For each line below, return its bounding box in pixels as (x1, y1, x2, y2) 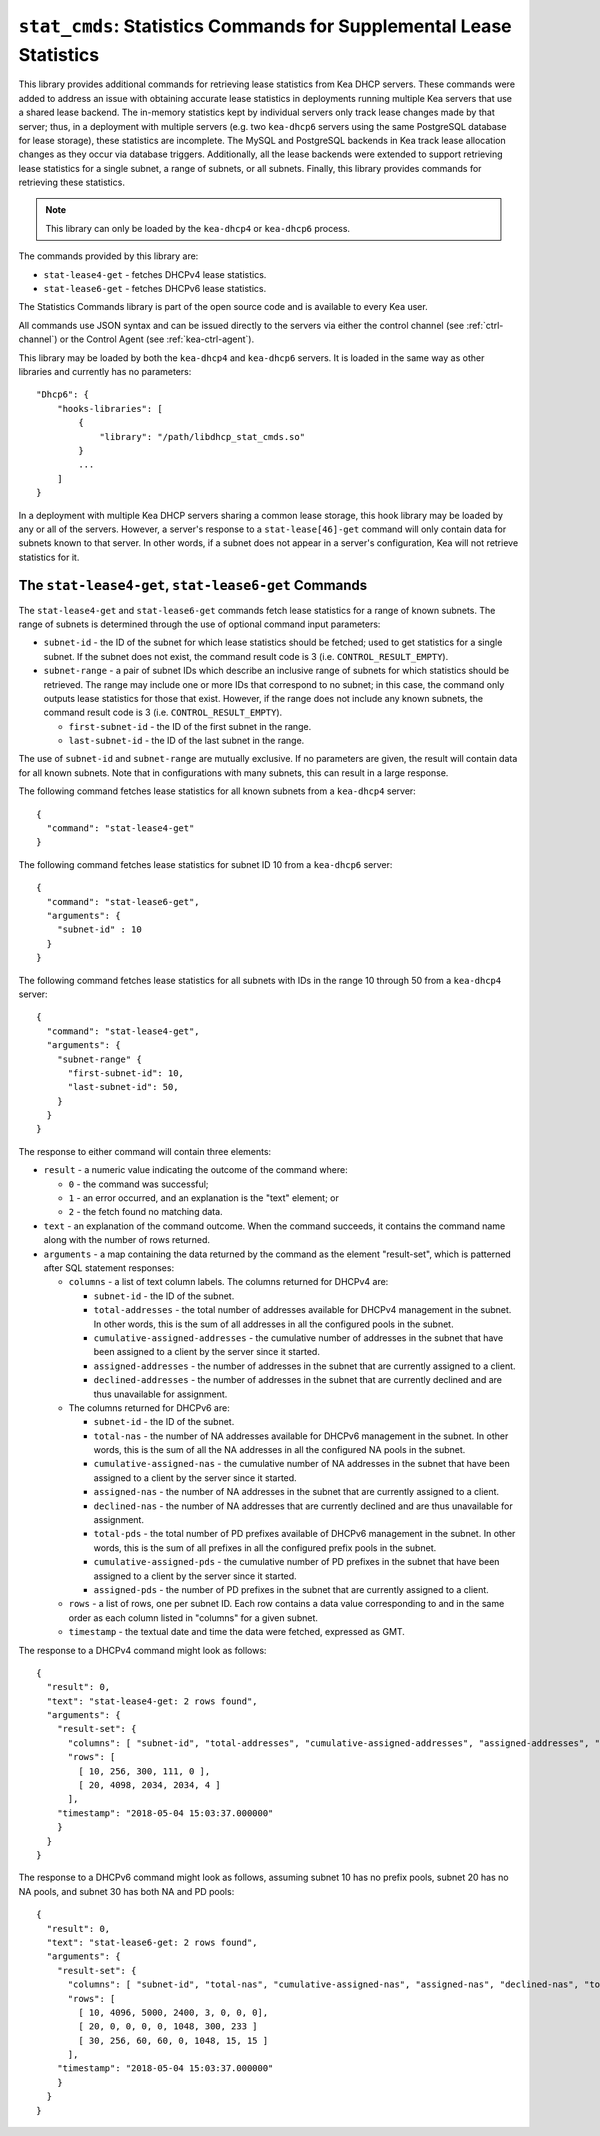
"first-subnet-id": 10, (67, 1067, 185, 1079)
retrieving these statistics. (18, 176, 125, 189)
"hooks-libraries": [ (56, 403, 164, 414)
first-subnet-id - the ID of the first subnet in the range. (68, 720, 312, 732)
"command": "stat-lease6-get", (46, 896, 200, 907)
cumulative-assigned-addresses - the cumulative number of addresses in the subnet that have (93, 1331, 504, 1344)
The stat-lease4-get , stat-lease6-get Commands (18, 577, 368, 594)
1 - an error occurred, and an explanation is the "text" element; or (68, 1192, 340, 1204)
